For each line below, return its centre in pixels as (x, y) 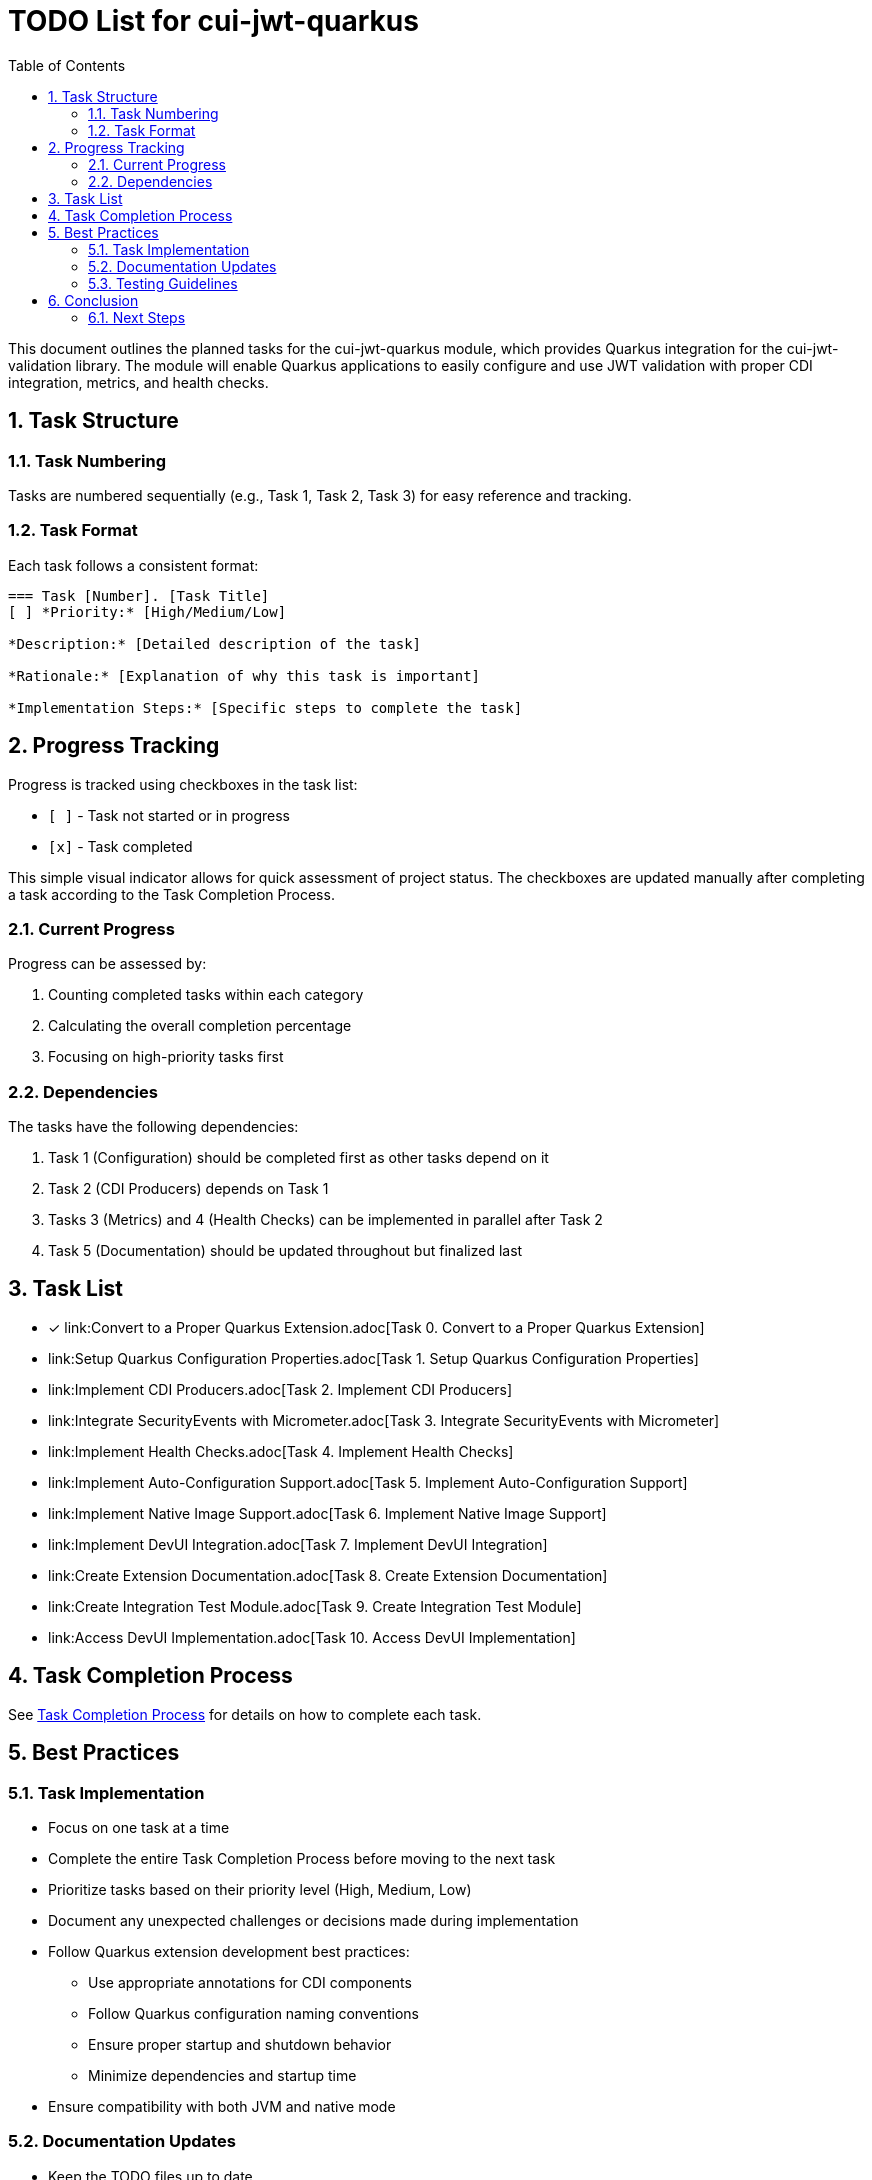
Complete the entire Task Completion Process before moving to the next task (302, 1858)
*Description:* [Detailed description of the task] (215, 643)
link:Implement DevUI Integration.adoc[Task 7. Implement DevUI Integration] (298, 1544)
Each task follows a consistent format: (133, 565)
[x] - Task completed (120, 846)
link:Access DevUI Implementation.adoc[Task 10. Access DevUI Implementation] (312, 1637)
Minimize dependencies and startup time (222, 2075)
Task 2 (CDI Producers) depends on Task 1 (188, 1189)
